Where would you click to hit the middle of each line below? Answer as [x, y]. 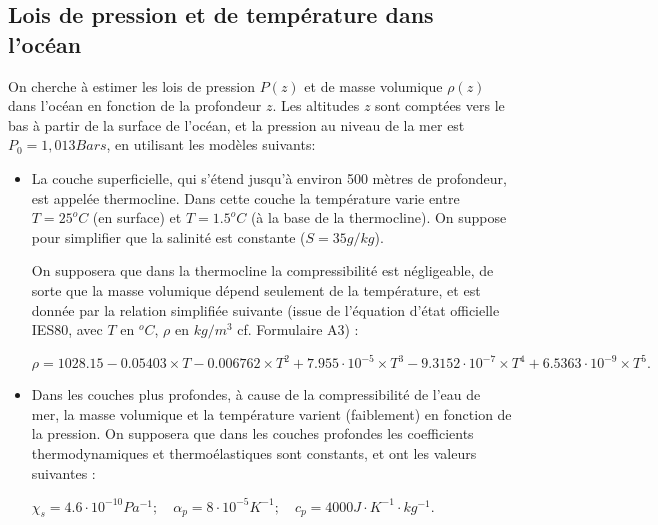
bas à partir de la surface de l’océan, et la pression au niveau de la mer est [236, 124]
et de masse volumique [373, 85]
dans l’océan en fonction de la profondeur [135, 105]
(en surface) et [137, 217]
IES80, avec [67, 329]
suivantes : [63, 472]
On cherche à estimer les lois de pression [132, 85]
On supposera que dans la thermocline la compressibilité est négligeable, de [262, 270]
